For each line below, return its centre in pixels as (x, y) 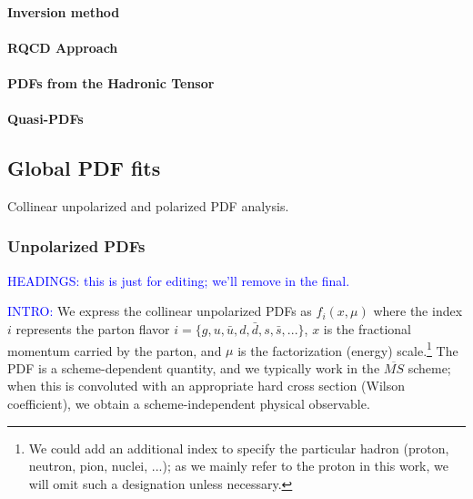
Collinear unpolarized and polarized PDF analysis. (148, 205)
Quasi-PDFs (45, 119)
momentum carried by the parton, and (115, 350)
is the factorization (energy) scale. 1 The (348, 349)
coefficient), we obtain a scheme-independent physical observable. (189, 403)
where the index (418, 311)
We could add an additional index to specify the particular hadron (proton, (239, 448)
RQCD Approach (63, 47)
